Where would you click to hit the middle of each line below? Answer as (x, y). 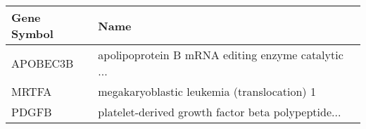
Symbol (32, 33)
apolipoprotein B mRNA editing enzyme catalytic (221, 55)
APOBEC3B (43, 63)
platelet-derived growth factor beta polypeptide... (220, 112)
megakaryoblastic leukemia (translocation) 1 (207, 91)
